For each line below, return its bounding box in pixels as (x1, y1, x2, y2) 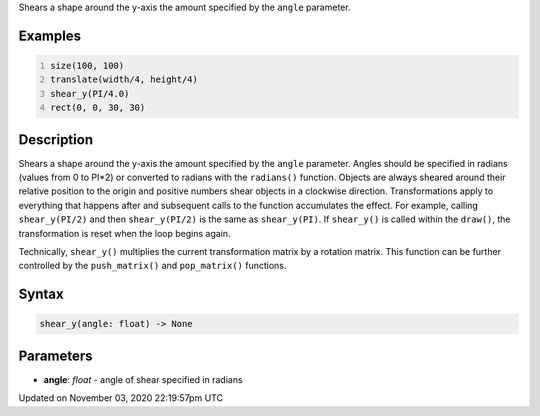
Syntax (18, 286, 64, 303)
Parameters (18, 347, 93, 364)
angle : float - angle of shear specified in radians (43, 373, 244, 385)
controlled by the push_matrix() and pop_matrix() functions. (18, 260, 287, 272)
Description (18, 131, 94, 148)
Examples (18, 27, 82, 44)
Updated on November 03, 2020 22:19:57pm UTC (18, 392, 224, 404)
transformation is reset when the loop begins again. (18, 227, 231, 239)
